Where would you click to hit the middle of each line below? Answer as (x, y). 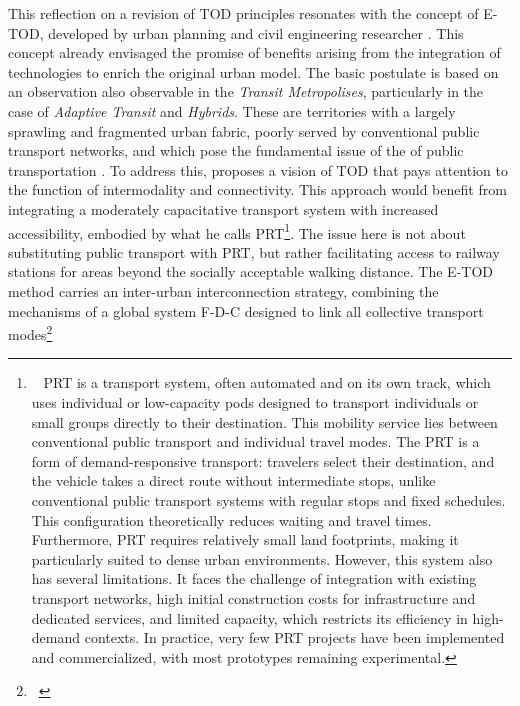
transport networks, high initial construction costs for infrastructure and (253, 597)
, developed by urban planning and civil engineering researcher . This (251, 32)
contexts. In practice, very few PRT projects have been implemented (294, 637)
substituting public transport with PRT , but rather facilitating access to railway (254, 251)
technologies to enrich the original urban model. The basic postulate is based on (253, 71)
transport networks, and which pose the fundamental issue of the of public (236, 150)
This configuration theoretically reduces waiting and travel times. (231, 519)
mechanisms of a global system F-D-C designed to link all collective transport (246, 310)
